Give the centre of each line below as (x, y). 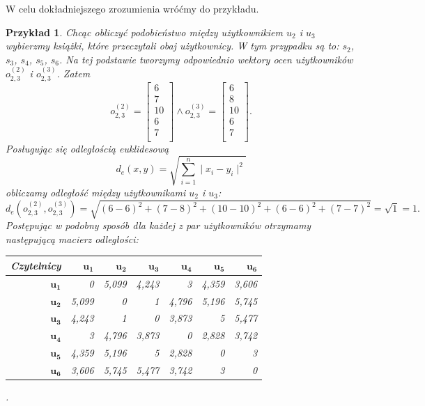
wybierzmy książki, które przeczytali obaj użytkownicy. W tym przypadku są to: (172, 46)
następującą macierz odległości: (72, 239)
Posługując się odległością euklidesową (87, 148)
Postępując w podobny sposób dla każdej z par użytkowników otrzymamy (159, 225)
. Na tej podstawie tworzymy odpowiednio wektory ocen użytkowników (206, 59)
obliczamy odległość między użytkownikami (96, 192)
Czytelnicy (36, 265)
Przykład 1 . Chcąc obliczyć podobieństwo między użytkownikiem (144, 32)
